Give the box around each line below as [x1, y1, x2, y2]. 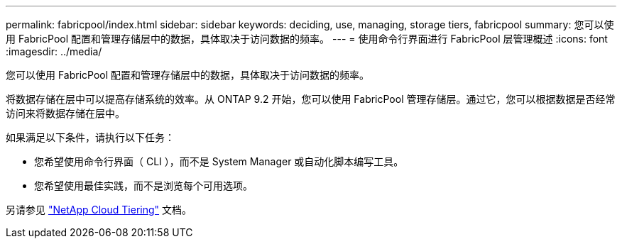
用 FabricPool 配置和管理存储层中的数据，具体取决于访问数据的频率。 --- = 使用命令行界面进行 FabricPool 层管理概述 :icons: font [6, 33, 608, 45]
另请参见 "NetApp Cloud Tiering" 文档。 [6, 204, 192, 216]
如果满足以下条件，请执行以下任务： [6, 131, 175, 143]
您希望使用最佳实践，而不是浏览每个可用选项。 [34, 179, 253, 192]
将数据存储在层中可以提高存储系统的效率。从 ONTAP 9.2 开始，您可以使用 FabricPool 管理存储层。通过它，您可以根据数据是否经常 [6, 93, 616, 105]
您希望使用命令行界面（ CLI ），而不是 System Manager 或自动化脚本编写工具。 [34, 155, 404, 167]
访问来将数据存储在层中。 [6, 107, 125, 119]
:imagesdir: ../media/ [6, 45, 102, 57]
